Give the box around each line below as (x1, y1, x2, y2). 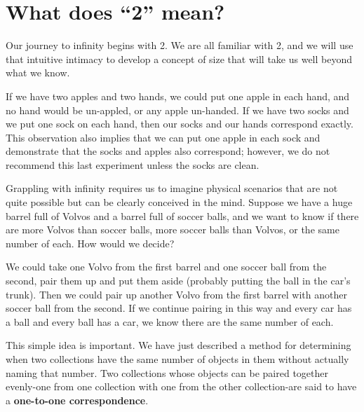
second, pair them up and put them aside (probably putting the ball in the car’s (6, 273, 351, 288)
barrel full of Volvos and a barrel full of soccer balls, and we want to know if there (6, 208, 359, 223)
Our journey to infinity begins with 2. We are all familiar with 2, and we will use (6, 38, 353, 53)
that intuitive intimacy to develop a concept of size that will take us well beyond (6, 51, 353, 66)
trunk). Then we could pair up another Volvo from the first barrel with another (6, 287, 347, 301)
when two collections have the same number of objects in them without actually (6, 352, 349, 366)
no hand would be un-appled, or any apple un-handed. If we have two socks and (6, 102, 349, 117)
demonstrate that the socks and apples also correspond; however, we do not (6, 144, 330, 158)
